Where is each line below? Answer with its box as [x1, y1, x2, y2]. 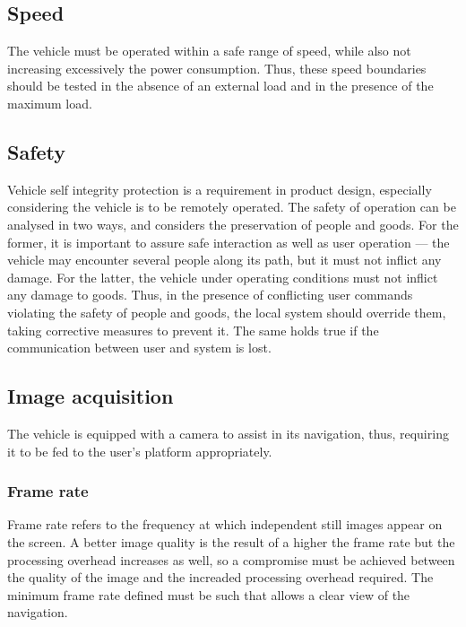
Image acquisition [7, 382, 174, 410]
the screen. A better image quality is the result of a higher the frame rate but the [7, 532, 455, 551]
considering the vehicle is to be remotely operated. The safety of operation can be [7, 197, 456, 216]
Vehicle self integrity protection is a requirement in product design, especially [7, 179, 432, 198]
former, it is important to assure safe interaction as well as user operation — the [7, 232, 450, 251]
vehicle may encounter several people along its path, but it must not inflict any [7, 250, 442, 269]
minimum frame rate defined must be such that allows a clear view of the [7, 585, 410, 604]
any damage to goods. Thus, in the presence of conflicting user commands [7, 285, 413, 304]
